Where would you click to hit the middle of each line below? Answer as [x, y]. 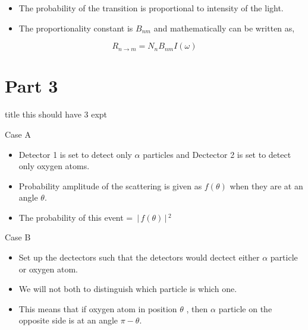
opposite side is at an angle [68, 320]
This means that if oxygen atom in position [98, 308]
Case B [18, 237]
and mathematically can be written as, [224, 28]
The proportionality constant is [76, 28]
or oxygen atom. [48, 269]
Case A [18, 134]
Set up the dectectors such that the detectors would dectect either [139, 257]
